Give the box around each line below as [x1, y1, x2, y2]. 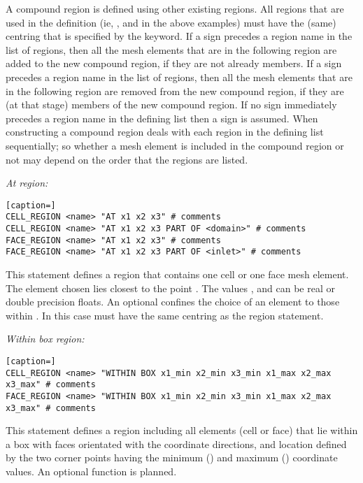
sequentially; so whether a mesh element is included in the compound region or [6, 138, 344, 152]
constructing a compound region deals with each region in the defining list [6, 124, 324, 139]
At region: [6, 175, 48, 190]
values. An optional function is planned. [6, 464, 177, 479]
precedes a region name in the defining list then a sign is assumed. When [6, 110, 318, 125]
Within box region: [6, 331, 85, 346]
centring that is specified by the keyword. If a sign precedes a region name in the [6, 29, 353, 43]
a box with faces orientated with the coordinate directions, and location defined [6, 436, 347, 451]
